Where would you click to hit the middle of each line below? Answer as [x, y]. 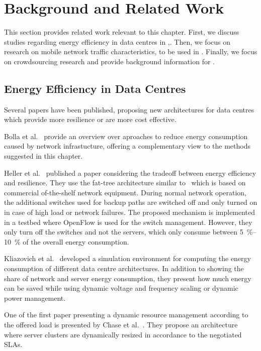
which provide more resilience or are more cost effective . [90, 119]
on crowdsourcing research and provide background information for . [109, 61]
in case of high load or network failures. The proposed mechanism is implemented [130, 212]
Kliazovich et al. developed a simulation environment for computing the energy [127, 258]
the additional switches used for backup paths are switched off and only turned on [131, 202]
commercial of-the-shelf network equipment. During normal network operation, [125, 192]
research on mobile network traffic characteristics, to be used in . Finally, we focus [131, 51]
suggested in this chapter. [43, 156]
